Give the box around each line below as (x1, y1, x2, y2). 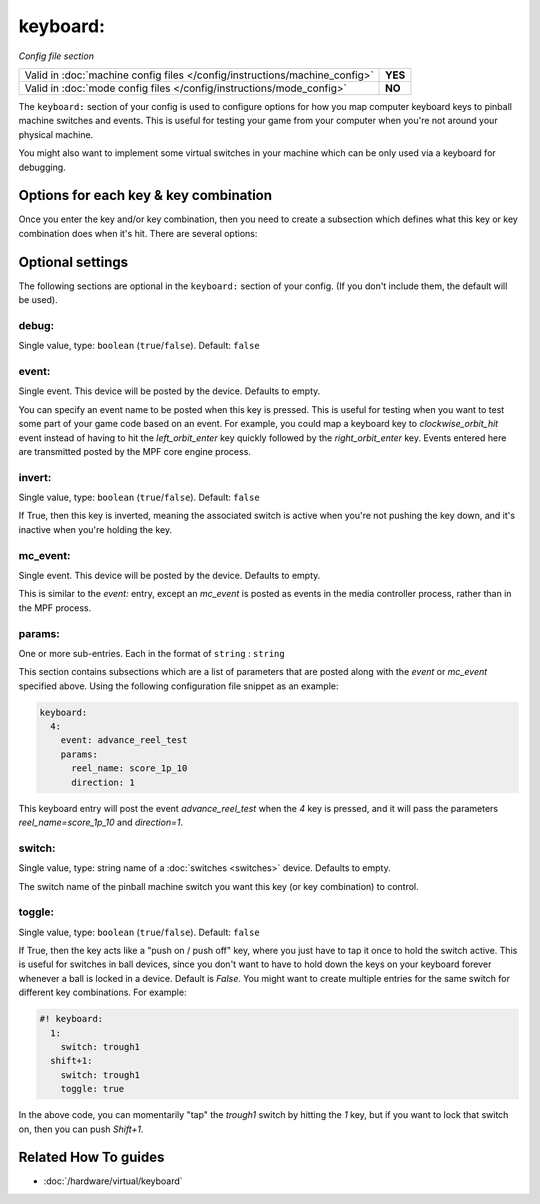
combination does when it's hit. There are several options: (18, 227, 258, 239)
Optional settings (18, 253, 129, 270)
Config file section (18, 50, 95, 62)
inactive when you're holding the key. (18, 523, 173, 535)
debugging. (18, 161, 67, 173)
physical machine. (18, 128, 94, 140)
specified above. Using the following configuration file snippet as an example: (18, 680, 339, 692)
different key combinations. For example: (18, 986, 187, 999)
